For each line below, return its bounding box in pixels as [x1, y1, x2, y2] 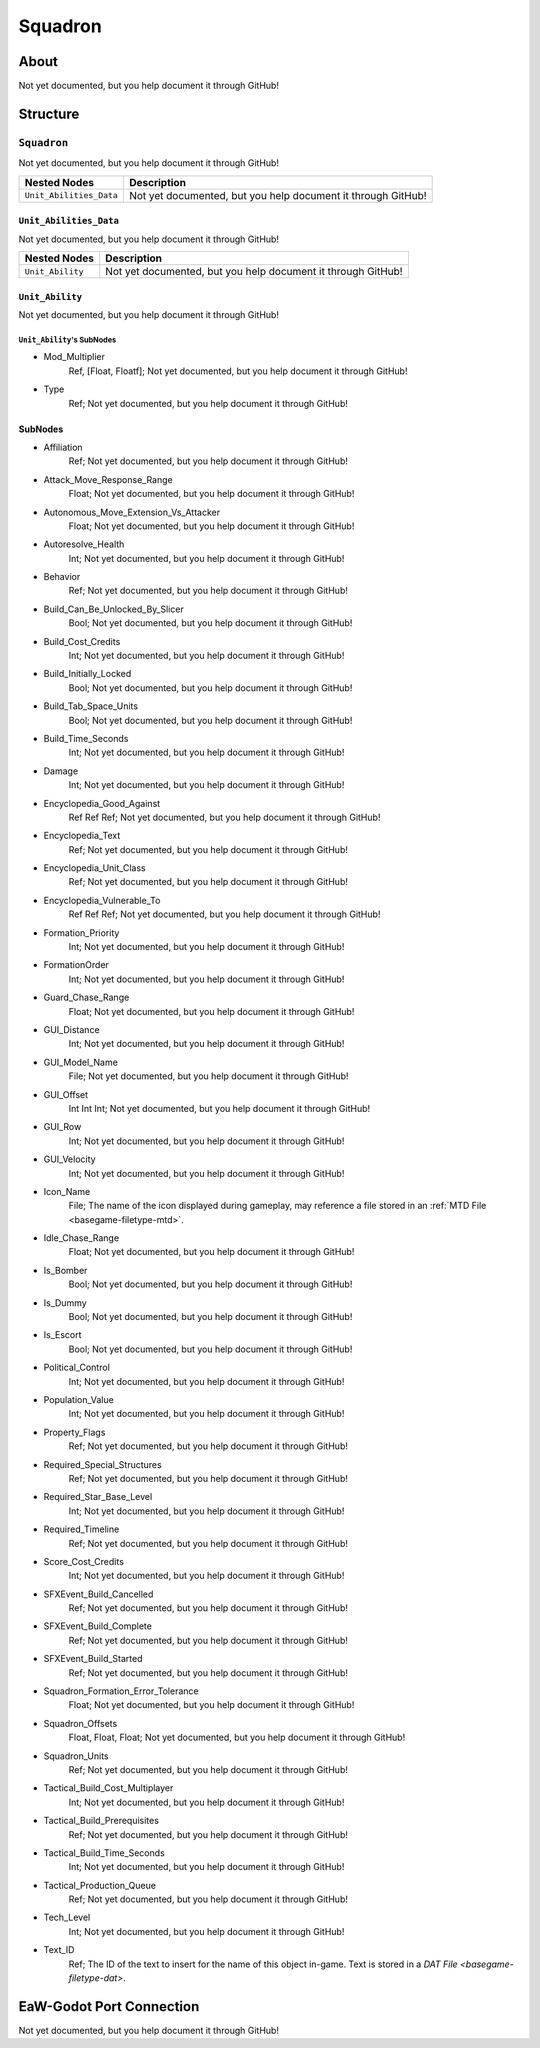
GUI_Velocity [43, 1153, 96, 1165]
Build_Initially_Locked [43, 668, 132, 680]
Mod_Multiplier [43, 351, 105, 363]
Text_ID [43, 1944, 75, 1956]
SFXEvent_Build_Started [43, 1653, 144, 1665]
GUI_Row [43, 1121, 82, 1133]
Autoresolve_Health [43, 538, 125, 550]
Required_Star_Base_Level [43, 1491, 153, 1503]
